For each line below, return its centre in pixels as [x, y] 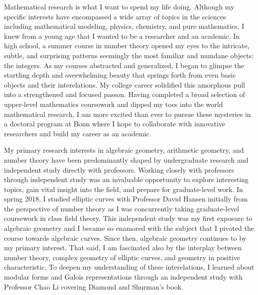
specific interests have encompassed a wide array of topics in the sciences [115, 16]
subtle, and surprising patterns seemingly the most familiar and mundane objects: [129, 55]
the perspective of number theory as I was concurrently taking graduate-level [122, 208]
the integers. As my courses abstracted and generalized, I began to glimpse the [124, 65]
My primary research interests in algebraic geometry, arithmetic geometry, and [124, 150]
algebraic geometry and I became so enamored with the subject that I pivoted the [129, 228]
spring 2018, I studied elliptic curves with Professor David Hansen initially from [126, 199]
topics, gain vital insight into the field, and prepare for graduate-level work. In [124, 189]
